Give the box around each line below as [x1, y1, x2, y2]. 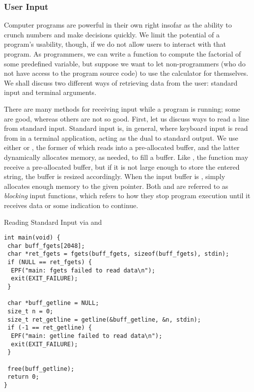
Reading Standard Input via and [4, 216, 102, 227]
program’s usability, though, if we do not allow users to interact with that [4, 39, 226, 49]
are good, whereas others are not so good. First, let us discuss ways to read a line [4, 113, 249, 123]
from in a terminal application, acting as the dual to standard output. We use [4, 132, 238, 143]
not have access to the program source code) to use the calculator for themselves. [4, 68, 249, 78]
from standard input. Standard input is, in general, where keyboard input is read [4, 123, 248, 133]
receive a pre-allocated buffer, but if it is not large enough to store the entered [4, 161, 240, 172]
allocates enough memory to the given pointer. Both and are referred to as [4, 181, 228, 191]
